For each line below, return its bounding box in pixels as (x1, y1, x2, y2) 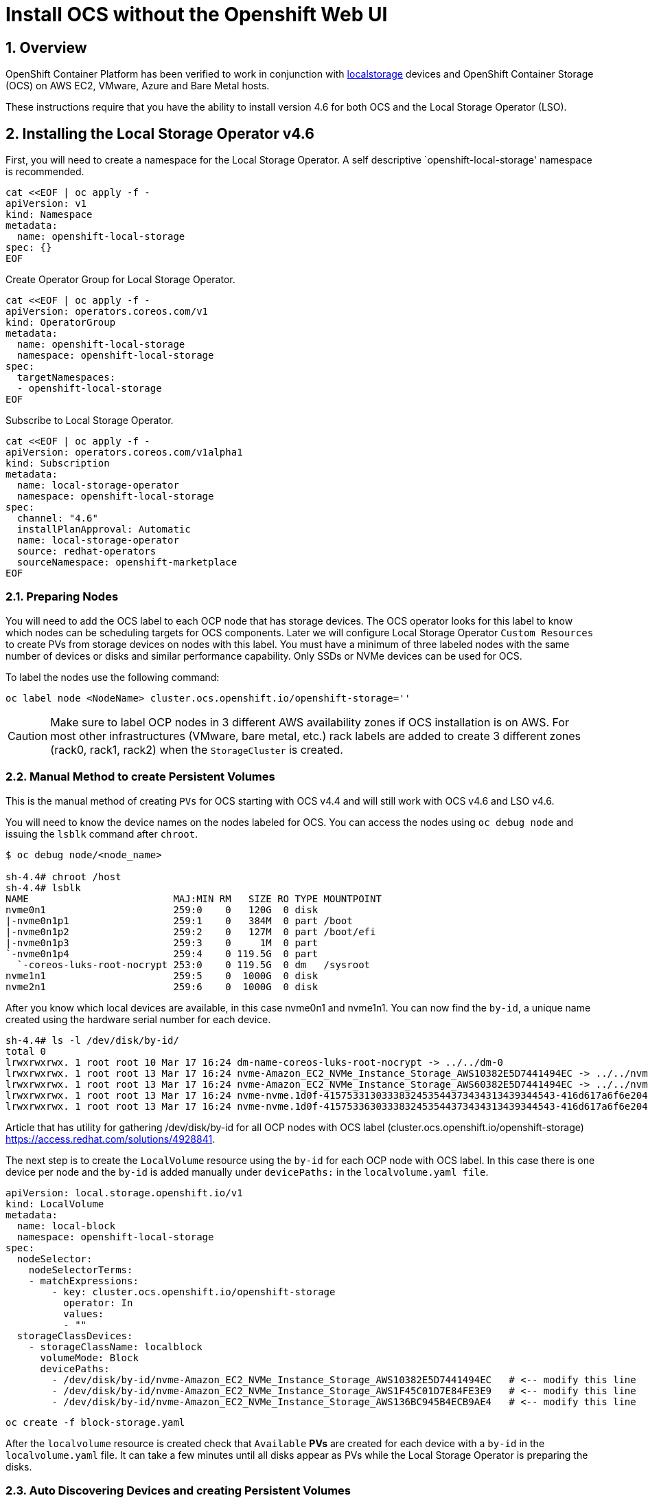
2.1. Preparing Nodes (5, 590, 119, 604)
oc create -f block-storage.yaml (5, 1416, 185, 1428)
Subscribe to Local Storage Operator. (5, 414, 174, 427)
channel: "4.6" (16, 513, 98, 524)
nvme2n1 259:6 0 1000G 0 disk (5, 981, 319, 992)
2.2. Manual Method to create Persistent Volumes (5, 770, 275, 784)
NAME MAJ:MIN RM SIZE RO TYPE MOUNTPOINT (5, 893, 382, 904)
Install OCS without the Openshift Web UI (5, 3, 388, 26)
